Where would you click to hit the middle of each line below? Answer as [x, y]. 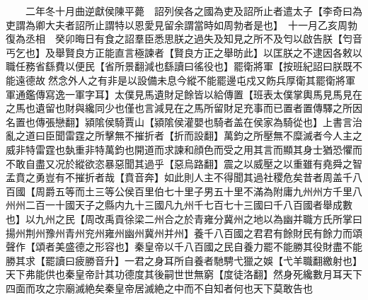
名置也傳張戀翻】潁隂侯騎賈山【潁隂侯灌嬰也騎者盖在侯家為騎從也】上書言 [179, 121]
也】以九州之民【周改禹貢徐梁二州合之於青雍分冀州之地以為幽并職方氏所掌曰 [184, 218]
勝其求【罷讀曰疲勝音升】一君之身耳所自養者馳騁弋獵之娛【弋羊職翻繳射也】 [184, 260]
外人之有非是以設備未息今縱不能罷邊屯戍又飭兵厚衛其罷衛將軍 [211, 80]
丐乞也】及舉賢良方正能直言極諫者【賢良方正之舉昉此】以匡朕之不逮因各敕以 [184, 52]
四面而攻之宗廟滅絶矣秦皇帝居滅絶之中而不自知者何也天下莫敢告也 [159, 288]
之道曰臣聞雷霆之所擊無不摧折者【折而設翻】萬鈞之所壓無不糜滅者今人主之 [189, 135]
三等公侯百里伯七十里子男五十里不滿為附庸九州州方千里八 [228, 191]
